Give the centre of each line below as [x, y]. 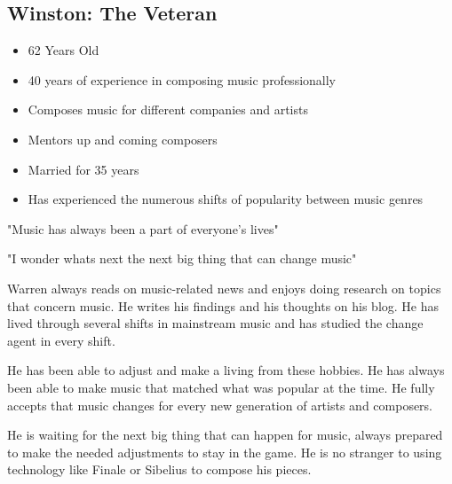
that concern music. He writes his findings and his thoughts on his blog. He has [223, 305]
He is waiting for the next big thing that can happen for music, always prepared [225, 435]
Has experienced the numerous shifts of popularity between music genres [226, 199]
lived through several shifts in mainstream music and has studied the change [215, 323]
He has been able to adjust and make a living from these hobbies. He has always [226, 370]
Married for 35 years [83, 169]
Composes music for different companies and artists [168, 109]
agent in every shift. [61, 340]
